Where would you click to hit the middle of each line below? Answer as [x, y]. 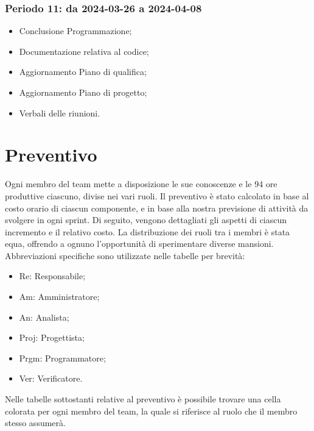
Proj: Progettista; [52, 337]
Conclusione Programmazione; [75, 31]
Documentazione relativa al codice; [84, 51]
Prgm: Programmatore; [62, 358]
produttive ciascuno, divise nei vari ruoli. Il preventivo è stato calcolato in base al [157, 195]
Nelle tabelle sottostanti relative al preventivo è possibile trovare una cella [143, 399]
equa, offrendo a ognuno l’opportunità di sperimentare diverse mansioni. [139, 244]
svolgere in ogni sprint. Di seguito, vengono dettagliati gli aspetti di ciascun [146, 220]
